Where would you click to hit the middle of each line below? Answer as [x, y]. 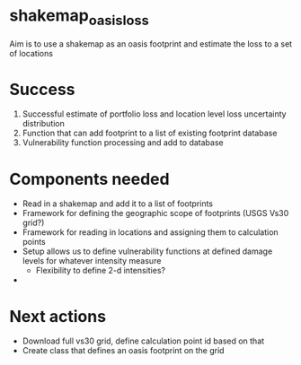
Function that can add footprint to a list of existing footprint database [150, 133]
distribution [44, 124]
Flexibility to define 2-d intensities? [101, 271]
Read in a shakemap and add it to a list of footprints [118, 204]
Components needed [89, 179]
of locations [31, 53]
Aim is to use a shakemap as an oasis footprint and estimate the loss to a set [151, 43]
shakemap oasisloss [80, 17]
